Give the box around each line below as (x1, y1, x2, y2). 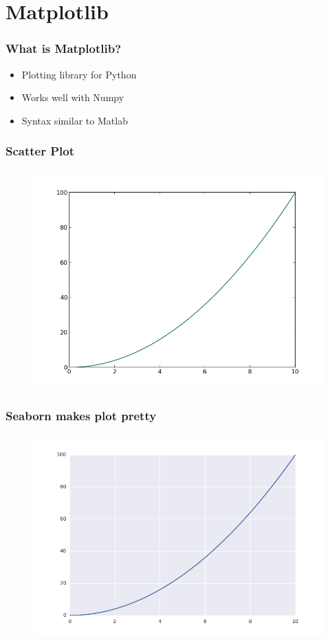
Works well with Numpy (21, 90, 124, 105)
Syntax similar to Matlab (21, 113, 128, 127)
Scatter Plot (5, 142, 75, 160)
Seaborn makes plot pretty (5, 407, 157, 424)
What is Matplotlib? (5, 40, 122, 57)
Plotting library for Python (21, 67, 137, 81)
